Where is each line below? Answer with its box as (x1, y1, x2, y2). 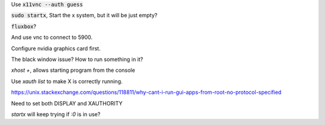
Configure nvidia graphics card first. (11, 45, 101, 52)
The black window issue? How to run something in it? (11, 56, 144, 63)
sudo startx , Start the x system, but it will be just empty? (11, 12, 158, 19)
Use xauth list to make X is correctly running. (11, 78, 123, 85)
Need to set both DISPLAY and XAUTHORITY (11, 99, 123, 107)
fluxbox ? (11, 23, 37, 30)
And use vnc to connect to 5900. (11, 33, 93, 41)
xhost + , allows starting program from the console (11, 66, 135, 74)
